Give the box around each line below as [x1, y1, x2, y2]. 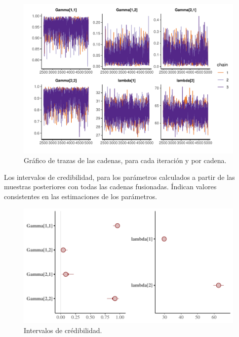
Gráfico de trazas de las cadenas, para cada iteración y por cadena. [24, 155, 227, 166]
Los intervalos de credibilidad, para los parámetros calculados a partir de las [4, 171, 235, 182]
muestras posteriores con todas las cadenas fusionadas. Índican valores [4, 181, 217, 192]
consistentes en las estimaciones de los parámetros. [4, 191, 157, 202]
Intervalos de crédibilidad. [24, 325, 102, 335]
